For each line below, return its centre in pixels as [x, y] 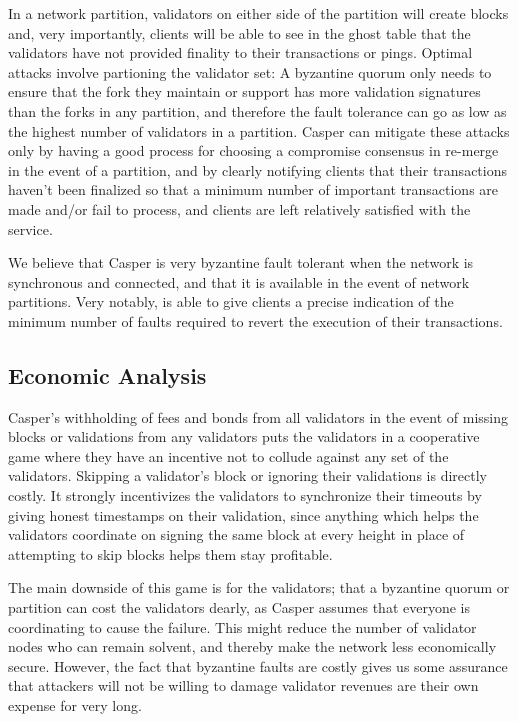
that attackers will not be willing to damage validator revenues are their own [243, 685]
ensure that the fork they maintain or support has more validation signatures [244, 91]
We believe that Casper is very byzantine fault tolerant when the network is [241, 262]
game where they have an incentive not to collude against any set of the [228, 455]
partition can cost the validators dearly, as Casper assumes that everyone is [239, 607]
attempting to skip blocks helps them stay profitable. [170, 553]
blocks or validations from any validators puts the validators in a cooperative [244, 436]
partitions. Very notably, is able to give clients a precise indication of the [231, 301]
